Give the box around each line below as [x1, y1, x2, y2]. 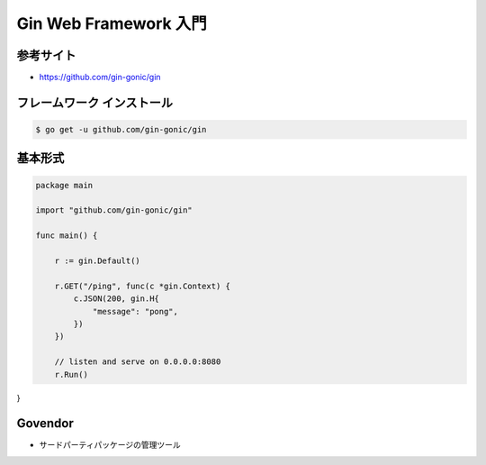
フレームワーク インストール [16, 95, 173, 110]
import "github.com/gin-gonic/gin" [35, 205, 193, 215]
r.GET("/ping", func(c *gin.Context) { [54, 280, 231, 291]
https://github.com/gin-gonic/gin [39, 72, 161, 83]
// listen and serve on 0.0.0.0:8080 [54, 357, 221, 367]
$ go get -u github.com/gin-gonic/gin [35, 124, 207, 135]
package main [35, 180, 94, 190]
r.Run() [54, 369, 89, 379]
